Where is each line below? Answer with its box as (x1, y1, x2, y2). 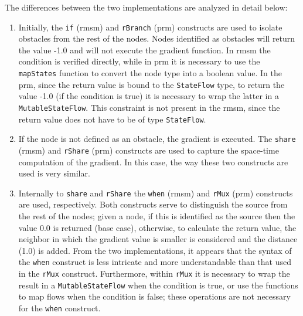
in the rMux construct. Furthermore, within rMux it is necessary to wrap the (18, 267, 290, 280)
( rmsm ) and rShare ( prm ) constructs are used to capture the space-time (18, 144, 279, 156)
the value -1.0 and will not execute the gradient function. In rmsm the (18, 43, 271, 56)
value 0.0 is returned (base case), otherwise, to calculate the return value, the (18, 221, 297, 233)
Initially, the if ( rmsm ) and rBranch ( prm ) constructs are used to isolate (18, 21, 282, 33)
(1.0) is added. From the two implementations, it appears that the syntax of (18, 244, 292, 256)
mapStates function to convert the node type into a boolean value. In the (18, 67, 282, 79)
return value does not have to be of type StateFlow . (18, 113, 206, 125)
